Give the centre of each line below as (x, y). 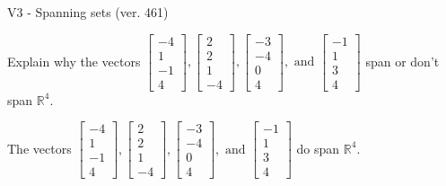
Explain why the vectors (74, 61)
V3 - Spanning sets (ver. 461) (88, 12)
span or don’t (402, 61)
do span (318, 148)
